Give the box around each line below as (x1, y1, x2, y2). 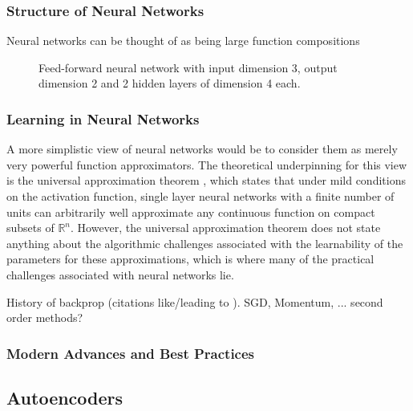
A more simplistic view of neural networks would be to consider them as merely (6, 140, 398, 157)
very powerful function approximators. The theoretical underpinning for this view (6, 156, 407, 173)
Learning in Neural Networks (6, 108, 200, 128)
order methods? (6, 309, 83, 326)
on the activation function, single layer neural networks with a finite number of (6, 188, 395, 204)
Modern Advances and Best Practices (6, 343, 255, 363)
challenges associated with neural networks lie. (6, 266, 234, 283)
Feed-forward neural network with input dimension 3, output (38, 59, 338, 75)
